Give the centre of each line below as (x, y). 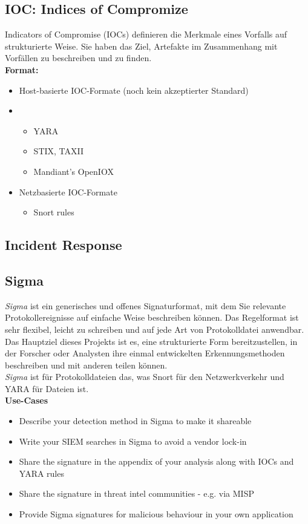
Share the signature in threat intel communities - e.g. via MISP (136, 493)
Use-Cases (27, 400)
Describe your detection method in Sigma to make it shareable (135, 421)
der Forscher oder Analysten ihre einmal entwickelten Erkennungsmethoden (145, 353)
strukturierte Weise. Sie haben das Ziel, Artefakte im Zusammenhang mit (141, 46)
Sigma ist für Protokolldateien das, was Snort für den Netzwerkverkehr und (145, 377)
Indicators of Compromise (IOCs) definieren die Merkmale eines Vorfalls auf (146, 34)
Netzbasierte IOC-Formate (68, 192)
